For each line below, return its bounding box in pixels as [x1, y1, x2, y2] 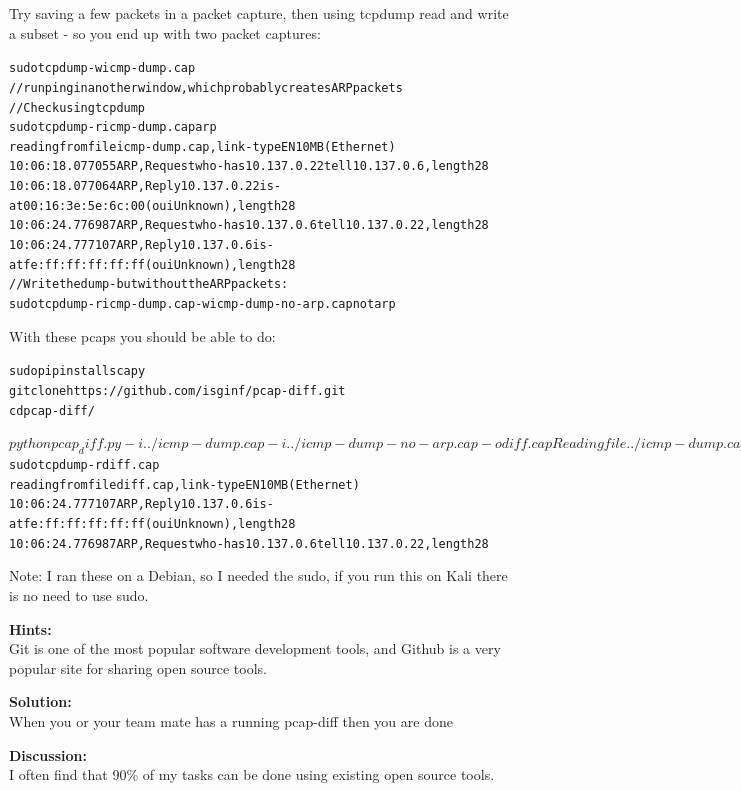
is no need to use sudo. [9, 584, 149, 605]
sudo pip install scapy [9, 364, 146, 379]
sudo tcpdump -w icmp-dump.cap [9, 61, 196, 76]
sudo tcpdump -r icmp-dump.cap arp [9, 120, 217, 135]
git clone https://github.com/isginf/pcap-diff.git [9, 383, 346, 398]
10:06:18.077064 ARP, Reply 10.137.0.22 [9, 179, 260, 194]
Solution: [9, 691, 72, 712]
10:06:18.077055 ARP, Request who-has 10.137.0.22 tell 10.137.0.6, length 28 [9, 159, 489, 174]
